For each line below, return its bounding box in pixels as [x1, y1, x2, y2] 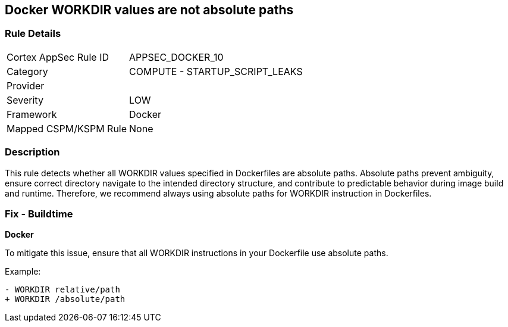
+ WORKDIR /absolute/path [5, 294, 126, 304]
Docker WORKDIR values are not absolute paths [5, 2, 294, 17]
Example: [5, 266, 41, 277]
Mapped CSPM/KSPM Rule [7, 122, 127, 135]
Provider [7, 79, 45, 92]
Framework [7, 108, 57, 120]
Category [7, 65, 48, 77]
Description [5, 146, 60, 158]
